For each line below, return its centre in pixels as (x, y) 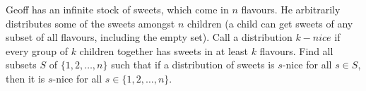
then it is (25, 78)
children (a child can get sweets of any (270, 23)
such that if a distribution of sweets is (193, 65)
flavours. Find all (296, 50)
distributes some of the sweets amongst (90, 23)
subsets (21, 65)
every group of (37, 50)
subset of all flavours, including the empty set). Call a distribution (149, 37)
